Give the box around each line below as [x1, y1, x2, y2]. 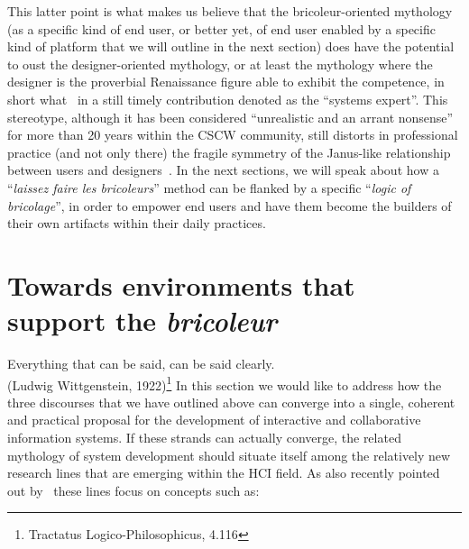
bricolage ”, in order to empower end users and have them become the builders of [7, 196, 452, 215]
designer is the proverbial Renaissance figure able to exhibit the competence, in [7, 72, 445, 91]
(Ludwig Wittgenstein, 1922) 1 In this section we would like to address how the [7, 372, 442, 394]
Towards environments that [7, 266, 355, 303]
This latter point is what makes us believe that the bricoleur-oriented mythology [7, 2, 453, 20]
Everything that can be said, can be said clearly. [7, 354, 275, 373]
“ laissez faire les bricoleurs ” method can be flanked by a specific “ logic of [7, 178, 411, 197]
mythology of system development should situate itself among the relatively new [7, 445, 451, 464]
